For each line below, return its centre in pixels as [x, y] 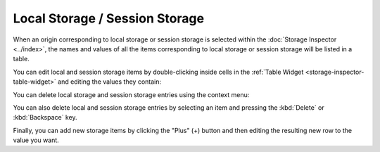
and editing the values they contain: [109, 82]
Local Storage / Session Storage [108, 18]
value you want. [36, 140]
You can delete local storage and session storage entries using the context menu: [131, 94]
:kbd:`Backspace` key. [45, 118]
